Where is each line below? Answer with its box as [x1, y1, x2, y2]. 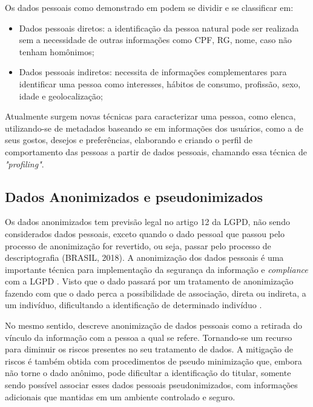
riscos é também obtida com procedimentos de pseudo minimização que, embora [5, 354, 302, 367]
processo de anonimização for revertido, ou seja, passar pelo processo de [5, 239, 271, 252]
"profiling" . [5, 157, 44, 170]
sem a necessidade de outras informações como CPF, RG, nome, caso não [19, 33, 292, 46]
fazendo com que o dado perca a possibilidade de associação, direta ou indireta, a [5, 286, 306, 299]
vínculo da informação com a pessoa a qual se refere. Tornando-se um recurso [5, 331, 292, 343]
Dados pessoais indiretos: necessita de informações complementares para [19, 66, 287, 78]
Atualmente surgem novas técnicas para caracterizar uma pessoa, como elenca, [5, 110, 296, 123]
